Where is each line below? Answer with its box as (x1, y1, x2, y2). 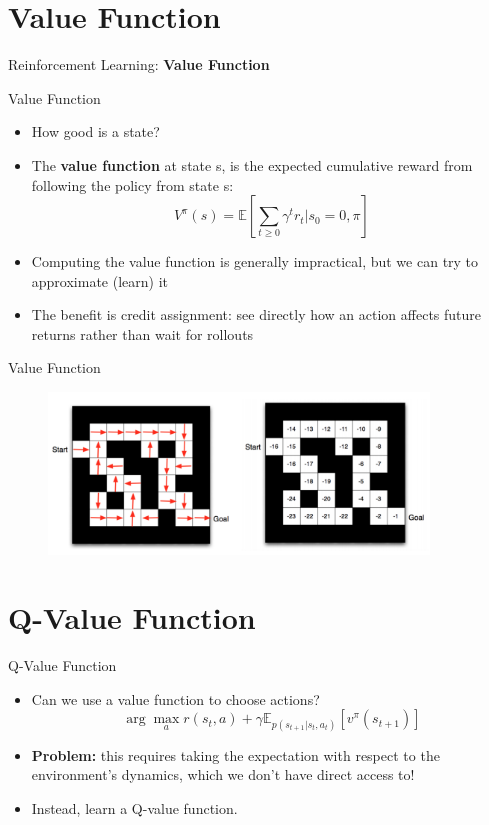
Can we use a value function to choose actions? (31, 688, 320, 709)
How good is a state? (31, 121, 160, 142)
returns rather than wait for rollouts (31, 323, 254, 344)
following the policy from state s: (31, 174, 234, 195)
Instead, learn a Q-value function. (31, 797, 238, 818)
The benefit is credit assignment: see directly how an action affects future (31, 304, 482, 325)
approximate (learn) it (31, 270, 169, 291)
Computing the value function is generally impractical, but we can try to (31, 251, 479, 272)
